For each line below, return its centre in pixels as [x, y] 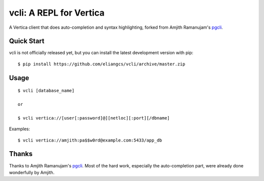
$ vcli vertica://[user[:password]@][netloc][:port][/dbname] [94, 118]
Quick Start [27, 41]
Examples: [20, 129]
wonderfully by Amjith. [32, 172]
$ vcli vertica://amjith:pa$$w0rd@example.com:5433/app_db [90, 140]
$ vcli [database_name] [46, 91]
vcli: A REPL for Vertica [57, 13]
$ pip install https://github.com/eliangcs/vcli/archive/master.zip [101, 64]
